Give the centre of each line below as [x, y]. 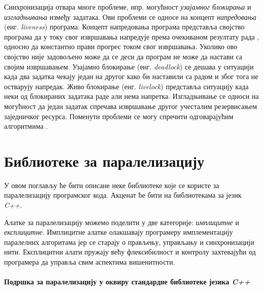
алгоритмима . [26, 126]
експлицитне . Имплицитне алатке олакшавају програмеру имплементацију [119, 232]
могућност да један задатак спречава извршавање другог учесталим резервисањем [131, 106]
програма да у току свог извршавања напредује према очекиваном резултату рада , [132, 36]
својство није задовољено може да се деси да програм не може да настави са [123, 56]
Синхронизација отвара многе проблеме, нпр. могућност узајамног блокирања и [128, 7]
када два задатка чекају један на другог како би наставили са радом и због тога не [131, 76]
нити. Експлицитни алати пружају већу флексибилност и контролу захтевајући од [130, 252]
